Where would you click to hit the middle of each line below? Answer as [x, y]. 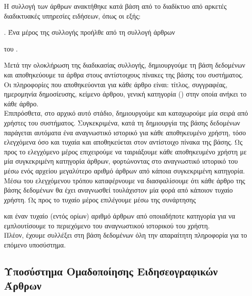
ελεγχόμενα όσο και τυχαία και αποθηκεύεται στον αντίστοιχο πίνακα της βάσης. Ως [123, 142]
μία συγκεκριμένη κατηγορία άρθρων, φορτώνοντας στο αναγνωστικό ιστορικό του [121, 161]
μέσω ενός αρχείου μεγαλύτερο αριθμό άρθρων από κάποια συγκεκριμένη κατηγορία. [125, 170]
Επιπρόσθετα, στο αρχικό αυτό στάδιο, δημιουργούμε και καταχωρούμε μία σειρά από [126, 113]
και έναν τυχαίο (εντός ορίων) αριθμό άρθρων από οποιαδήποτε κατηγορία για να [120, 216]
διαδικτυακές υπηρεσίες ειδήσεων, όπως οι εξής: [72, 15]
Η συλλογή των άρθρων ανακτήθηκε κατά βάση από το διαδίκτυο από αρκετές [115, 6]
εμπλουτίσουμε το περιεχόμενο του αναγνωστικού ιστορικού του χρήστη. [107, 225]
